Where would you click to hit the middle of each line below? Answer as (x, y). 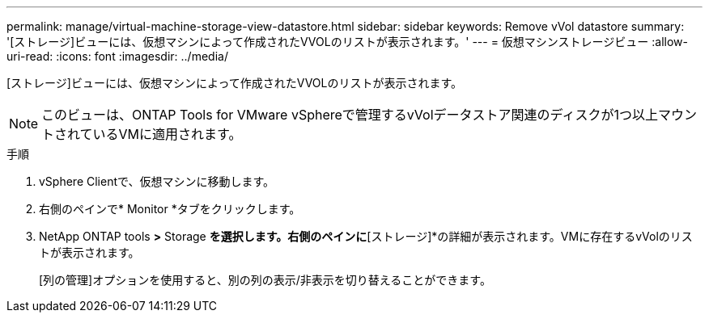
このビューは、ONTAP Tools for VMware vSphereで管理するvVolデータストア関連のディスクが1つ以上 (350, 115)
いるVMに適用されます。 (167, 134)
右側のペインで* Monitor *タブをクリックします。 (170, 209)
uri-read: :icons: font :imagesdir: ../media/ (117, 56)
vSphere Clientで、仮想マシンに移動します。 (157, 181)
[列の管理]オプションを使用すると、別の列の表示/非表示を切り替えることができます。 (265, 280)
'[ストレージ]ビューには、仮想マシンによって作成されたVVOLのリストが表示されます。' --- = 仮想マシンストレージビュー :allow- (347, 42)
